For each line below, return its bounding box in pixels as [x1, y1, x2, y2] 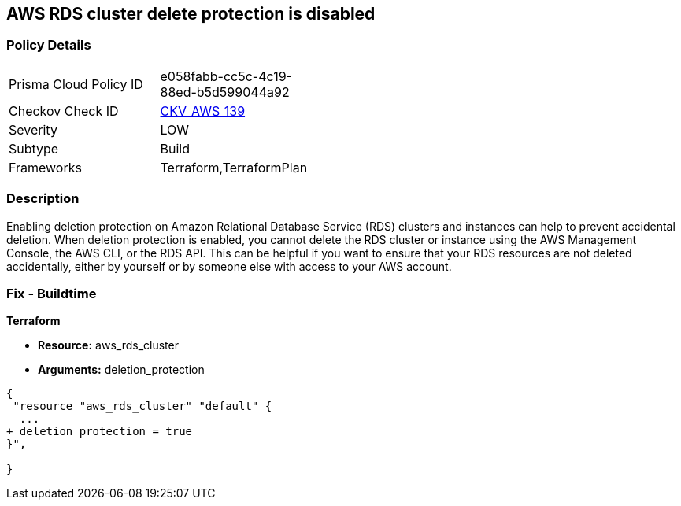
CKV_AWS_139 [160, 102, 246, 119]
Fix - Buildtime [6, 285, 97, 301]
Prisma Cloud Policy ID [9, 76, 143, 92]
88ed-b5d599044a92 [160, 83, 290, 100]
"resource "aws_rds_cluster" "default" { [13, 400, 272, 413]
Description [6, 190, 80, 207]
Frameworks [9, 159, 82, 175]
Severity [9, 121, 57, 138]
